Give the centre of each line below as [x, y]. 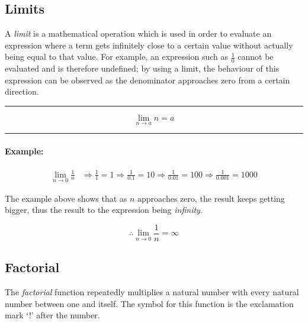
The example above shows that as [66, 198]
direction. [22, 91]
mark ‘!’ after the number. [52, 315]
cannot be [256, 56]
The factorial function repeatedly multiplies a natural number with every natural [152, 292]
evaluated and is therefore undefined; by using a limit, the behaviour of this [142, 68]
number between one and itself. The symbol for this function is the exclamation [149, 303]
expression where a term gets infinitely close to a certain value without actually [149, 45]
